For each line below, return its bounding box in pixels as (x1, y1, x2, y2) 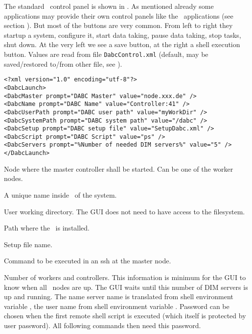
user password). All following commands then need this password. (4, 320, 201, 330)
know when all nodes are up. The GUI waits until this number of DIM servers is (4, 282, 248, 292)
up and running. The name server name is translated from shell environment (4, 291, 233, 302)
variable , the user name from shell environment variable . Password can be (4, 301, 229, 311)
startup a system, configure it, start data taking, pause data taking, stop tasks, (4, 29, 241, 40)
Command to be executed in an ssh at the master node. (4, 256, 171, 266)
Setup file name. (4, 239, 52, 249)
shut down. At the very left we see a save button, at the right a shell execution (4, 39, 240, 50)
